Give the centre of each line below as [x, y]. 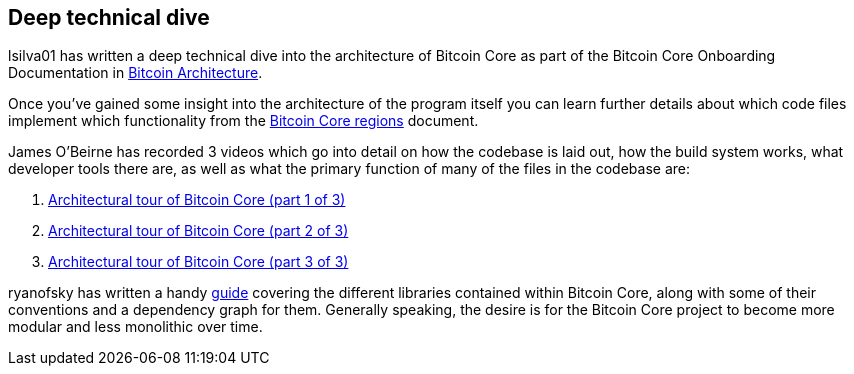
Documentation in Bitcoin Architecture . [135, 73]
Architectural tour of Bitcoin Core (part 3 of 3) [198, 262]
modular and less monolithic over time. [135, 327]
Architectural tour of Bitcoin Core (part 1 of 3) [197, 200]
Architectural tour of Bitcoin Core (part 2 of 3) [198, 231]
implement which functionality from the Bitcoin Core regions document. [243, 121]
